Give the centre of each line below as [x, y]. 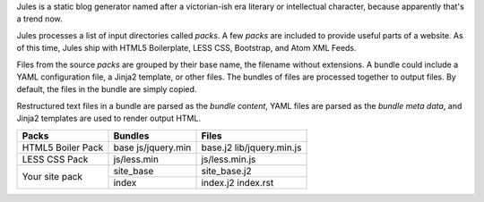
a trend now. [39, 19]
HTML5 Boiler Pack [63, 147]
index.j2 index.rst [238, 182]
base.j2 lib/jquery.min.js [251, 147]
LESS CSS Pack [55, 159]
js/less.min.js [229, 159]
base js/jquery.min [152, 147]
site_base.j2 [226, 171]
